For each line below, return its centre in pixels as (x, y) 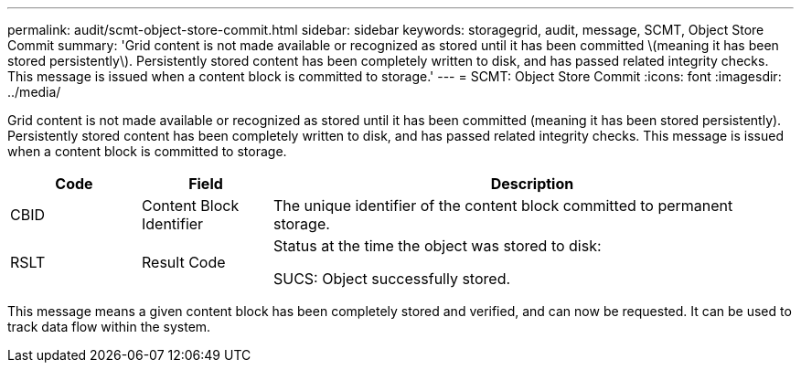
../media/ (34, 92)
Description (532, 184)
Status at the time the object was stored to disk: (437, 246)
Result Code (183, 262)
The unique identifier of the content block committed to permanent (503, 206)
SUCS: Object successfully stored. (392, 279)
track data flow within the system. (109, 327)
